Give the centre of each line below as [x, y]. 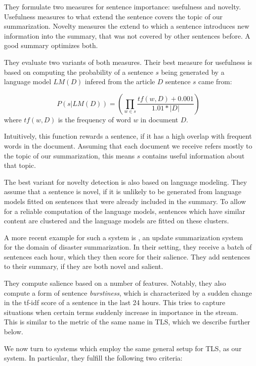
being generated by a [192, 72]
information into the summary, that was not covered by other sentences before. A [127, 35]
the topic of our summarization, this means [69, 155]
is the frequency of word [94, 119]
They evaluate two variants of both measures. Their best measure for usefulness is [128, 62]
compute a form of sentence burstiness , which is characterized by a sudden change [128, 292]
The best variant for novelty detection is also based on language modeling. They [126, 182]
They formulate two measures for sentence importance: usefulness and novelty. [123, 6]
